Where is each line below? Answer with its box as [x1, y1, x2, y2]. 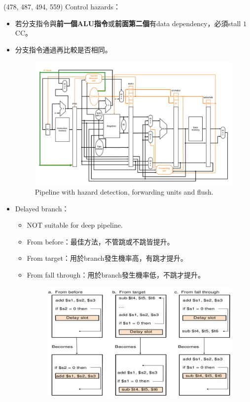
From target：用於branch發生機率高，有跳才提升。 [27, 253, 187, 263]
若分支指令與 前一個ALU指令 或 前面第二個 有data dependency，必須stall [15, 18, 241, 28]
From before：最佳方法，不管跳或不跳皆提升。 [27, 236, 174, 246]
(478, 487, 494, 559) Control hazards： [3, 1, 121, 11]
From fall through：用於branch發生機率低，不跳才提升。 [27, 270, 205, 280]
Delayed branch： [15, 203, 69, 213]
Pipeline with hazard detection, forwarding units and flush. [35, 187, 214, 197]
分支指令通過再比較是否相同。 [15, 44, 112, 54]
